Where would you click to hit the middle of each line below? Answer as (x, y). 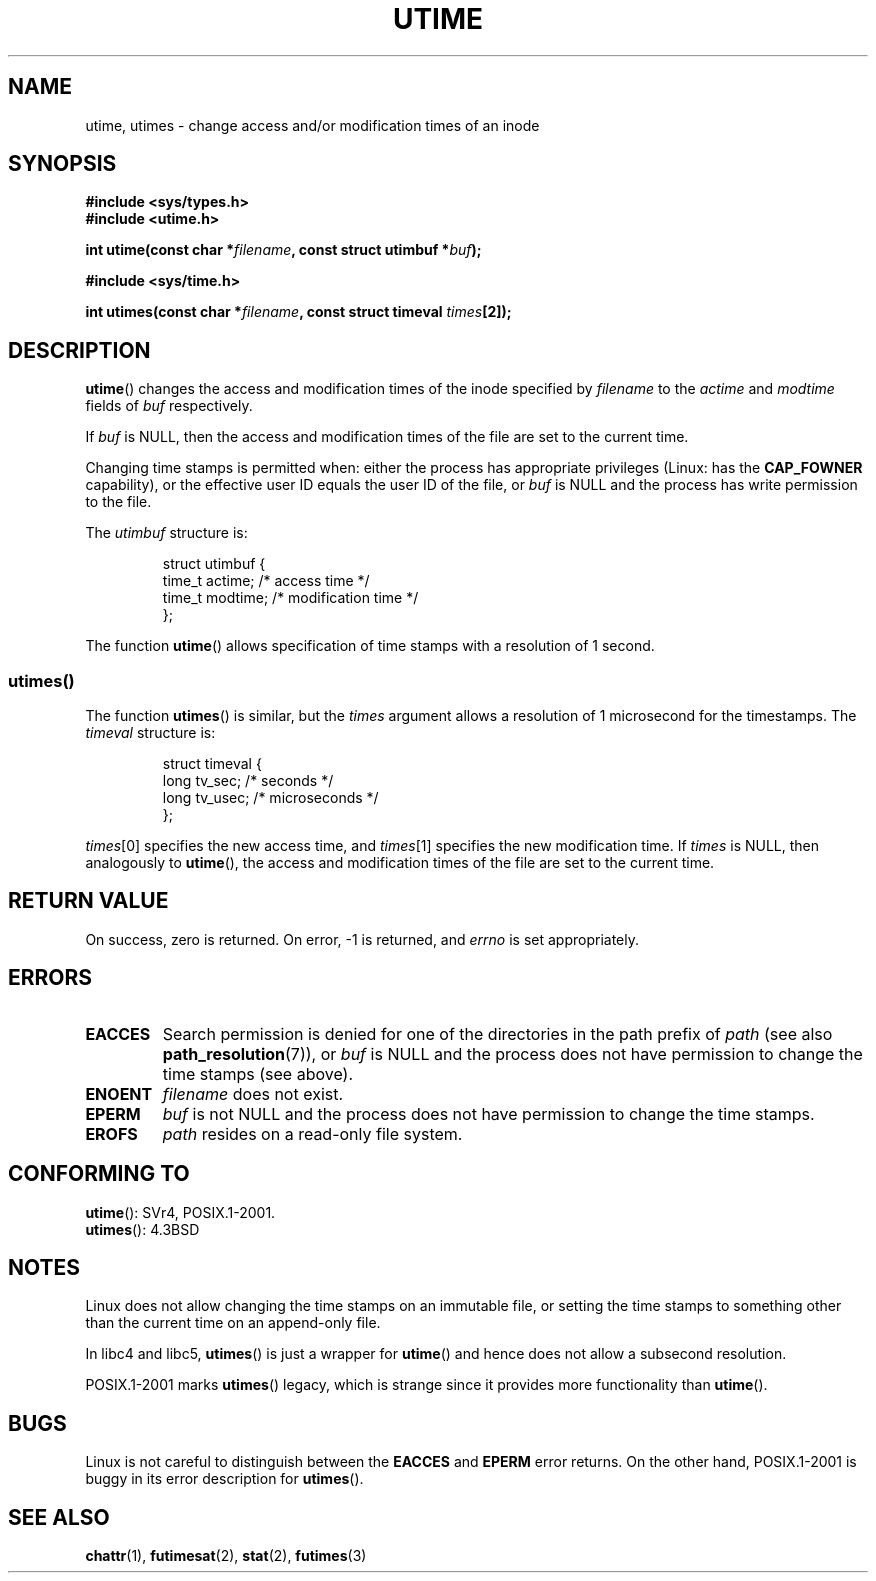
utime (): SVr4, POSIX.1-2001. (180, 1212)
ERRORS (50, 978)
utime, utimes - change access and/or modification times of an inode (312, 125)
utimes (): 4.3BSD (142, 1229)
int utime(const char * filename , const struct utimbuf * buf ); (283, 250)
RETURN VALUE (88, 901)
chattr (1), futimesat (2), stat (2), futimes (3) (226, 1556)
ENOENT (119, 1093)
